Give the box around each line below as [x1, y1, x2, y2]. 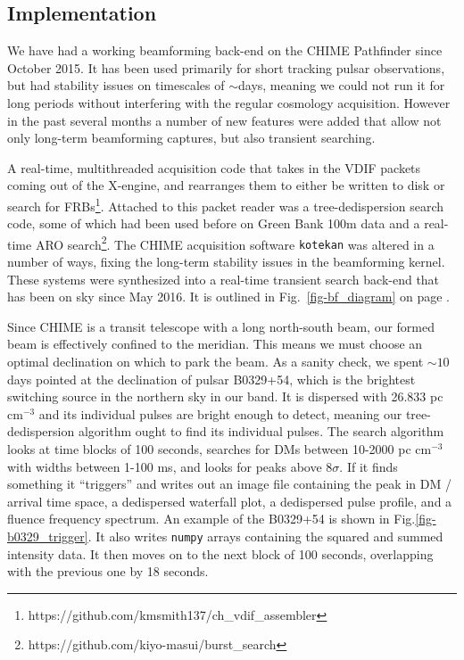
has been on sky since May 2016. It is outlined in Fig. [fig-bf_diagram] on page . [7, 287, 451, 306]
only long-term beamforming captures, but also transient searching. [7, 128, 376, 147]
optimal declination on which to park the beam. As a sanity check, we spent [7, 352, 424, 371]
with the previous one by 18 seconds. [7, 562, 209, 581]
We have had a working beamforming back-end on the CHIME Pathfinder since [7, 41, 443, 60]
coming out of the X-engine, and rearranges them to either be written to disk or [7, 176, 445, 194]
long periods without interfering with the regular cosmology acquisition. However [7, 93, 451, 111]
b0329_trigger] [7, 527, 88, 546]
